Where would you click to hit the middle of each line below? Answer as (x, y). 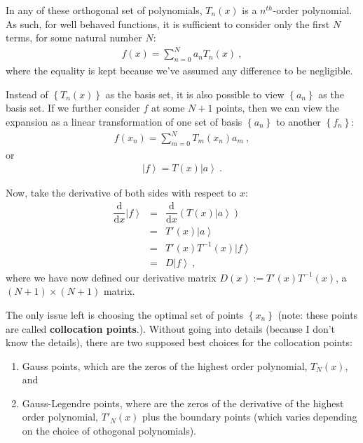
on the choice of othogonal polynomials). (109, 431)
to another (299, 121)
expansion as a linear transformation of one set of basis (124, 121)
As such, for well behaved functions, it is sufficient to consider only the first (168, 24)
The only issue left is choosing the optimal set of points (125, 314)
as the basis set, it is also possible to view (195, 94)
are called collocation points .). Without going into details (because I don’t (171, 328)
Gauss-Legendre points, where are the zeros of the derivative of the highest (183, 403)
